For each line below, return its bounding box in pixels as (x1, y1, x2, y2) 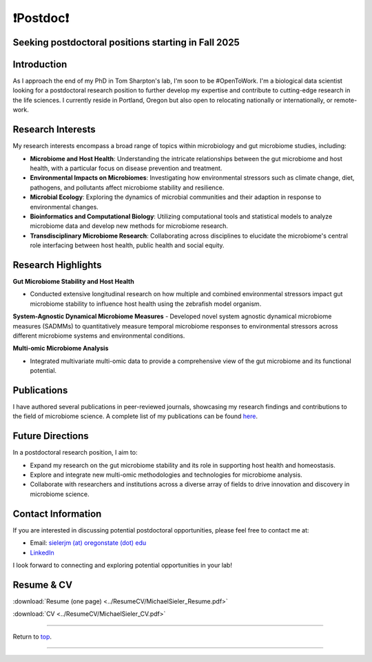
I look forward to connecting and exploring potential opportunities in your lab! (12, 561, 232, 569)
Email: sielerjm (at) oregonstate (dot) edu (30, 539, 147, 547)
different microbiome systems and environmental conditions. (12, 331, 185, 340)
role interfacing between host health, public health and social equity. (30, 241, 225, 249)
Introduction (12, 59, 68, 70)
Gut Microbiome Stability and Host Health (12, 277, 134, 285)
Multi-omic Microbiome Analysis (12, 344, 109, 353)
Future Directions (12, 431, 89, 442)
